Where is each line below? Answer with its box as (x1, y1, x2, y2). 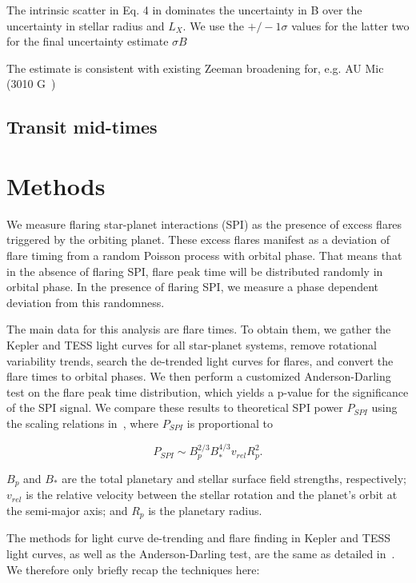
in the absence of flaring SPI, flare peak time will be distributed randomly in (6, 262, 383, 279)
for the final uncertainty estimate (6, 33, 169, 50)
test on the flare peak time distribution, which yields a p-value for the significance (6, 383, 409, 400)
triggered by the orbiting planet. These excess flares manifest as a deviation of (6, 231, 390, 248)
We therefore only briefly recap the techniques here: (6, 561, 260, 577)
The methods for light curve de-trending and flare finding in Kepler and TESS (6, 529, 391, 546)
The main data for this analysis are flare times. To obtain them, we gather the (6, 321, 391, 337)
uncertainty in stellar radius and (6, 17, 165, 34)
